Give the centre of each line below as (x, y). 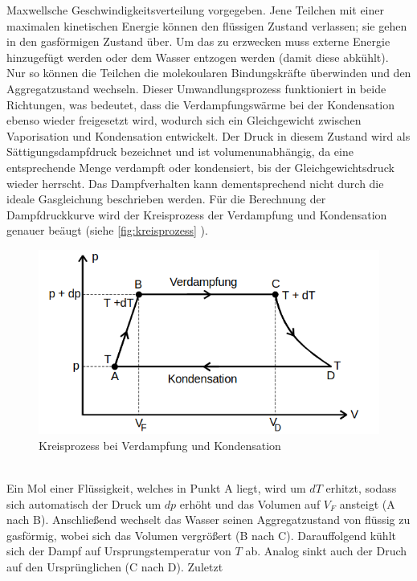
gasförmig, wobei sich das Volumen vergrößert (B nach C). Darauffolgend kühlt (201, 535)
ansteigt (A (367, 503)
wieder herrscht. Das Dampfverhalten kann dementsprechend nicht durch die (195, 183)
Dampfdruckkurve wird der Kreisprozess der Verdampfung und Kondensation (197, 214)
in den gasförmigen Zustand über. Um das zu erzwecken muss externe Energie (198, 41)
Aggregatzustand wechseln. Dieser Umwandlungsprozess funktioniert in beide (196, 88)
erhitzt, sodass (361, 488)
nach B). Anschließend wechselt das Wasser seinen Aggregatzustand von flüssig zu (208, 520)
